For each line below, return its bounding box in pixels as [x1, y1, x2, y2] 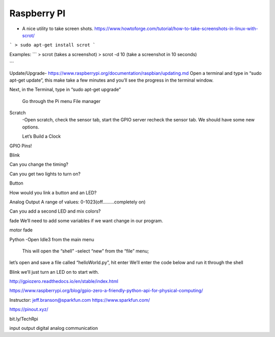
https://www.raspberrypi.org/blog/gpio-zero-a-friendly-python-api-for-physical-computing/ [9, 288, 203, 294]
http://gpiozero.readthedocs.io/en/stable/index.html [9, 278, 119, 284]
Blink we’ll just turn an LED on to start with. [9, 269, 99, 275]
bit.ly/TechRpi [9, 316, 38, 322]
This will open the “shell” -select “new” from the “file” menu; [22, 248, 149, 254]
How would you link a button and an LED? [9, 189, 97, 196]
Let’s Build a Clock [22, 133, 61, 140]
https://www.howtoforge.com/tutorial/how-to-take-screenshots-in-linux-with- [94, 25, 258, 32]
